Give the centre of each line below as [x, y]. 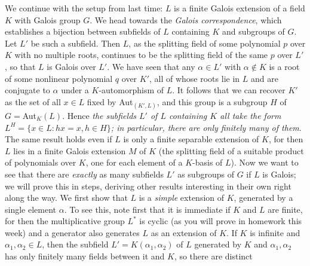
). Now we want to [265, 162]
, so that [20, 66]
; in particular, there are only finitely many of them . [206, 127]
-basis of [208, 162]
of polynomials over [41, 162]
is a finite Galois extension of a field [240, 8]
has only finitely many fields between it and [85, 256]
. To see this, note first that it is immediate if [147, 209]
